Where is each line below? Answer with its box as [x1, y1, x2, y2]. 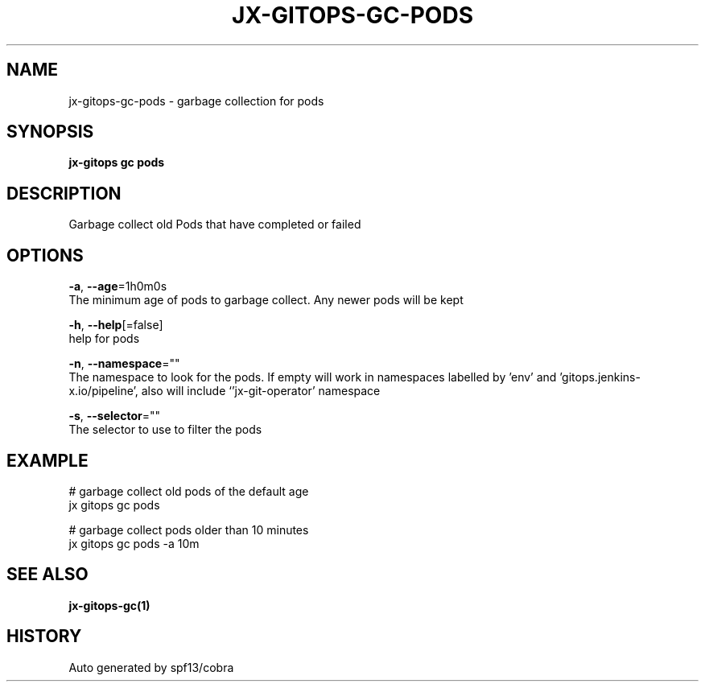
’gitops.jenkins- [559, 370, 641, 385]
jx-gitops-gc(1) [68, 598, 150, 612]
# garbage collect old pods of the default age [68, 484, 309, 498]
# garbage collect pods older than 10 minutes [68, 522, 309, 537]
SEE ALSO [6, 564, 89, 585]
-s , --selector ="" [68, 409, 161, 423]
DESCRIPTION [6, 183, 122, 204]
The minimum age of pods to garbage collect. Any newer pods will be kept [68, 293, 464, 307]
